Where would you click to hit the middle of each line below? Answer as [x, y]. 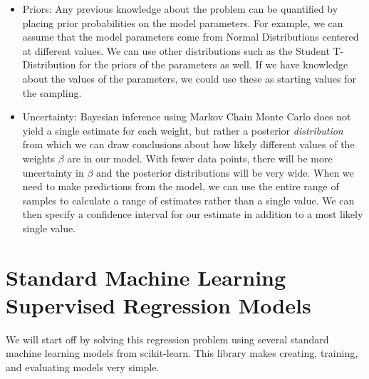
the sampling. [52, 92]
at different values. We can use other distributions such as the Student [176, 50]
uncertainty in [53, 172]
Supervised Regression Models [158, 305]
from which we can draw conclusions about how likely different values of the [188, 144]
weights [38, 158]
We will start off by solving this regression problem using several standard [167, 339]
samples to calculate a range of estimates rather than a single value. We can [188, 200]
